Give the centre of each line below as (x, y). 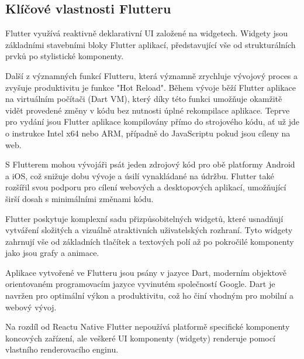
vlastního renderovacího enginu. (62, 349)
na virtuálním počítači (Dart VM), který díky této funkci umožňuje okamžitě (144, 99)
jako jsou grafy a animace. (52, 253)
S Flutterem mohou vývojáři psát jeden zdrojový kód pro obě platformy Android (150, 164)
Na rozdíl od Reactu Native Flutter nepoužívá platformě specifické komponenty (148, 326)
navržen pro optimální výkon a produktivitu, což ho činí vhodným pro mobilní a (149, 295)
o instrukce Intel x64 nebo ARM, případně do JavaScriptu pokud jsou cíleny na (148, 133)
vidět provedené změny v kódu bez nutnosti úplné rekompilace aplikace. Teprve (148, 110)
